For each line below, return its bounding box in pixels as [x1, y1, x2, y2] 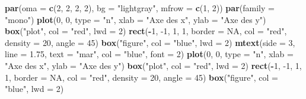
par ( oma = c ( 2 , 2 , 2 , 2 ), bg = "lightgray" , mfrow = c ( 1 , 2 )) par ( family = [5, 2, 275, 14]
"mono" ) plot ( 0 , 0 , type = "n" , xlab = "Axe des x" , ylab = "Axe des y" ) [5, 13, 266, 25]
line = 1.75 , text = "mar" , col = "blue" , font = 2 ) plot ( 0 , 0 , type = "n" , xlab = [5, 48, 294, 60]
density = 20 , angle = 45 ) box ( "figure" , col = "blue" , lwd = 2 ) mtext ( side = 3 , [5, 36, 295, 48]
